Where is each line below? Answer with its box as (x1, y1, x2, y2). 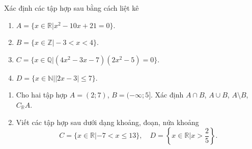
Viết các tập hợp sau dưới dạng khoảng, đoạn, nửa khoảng (16, 116, 199, 127)
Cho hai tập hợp (16, 89, 68, 100)
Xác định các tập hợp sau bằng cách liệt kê (4, 3, 139, 13)
